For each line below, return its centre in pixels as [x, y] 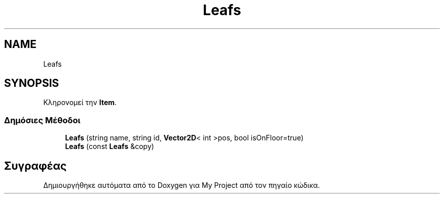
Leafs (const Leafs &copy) [109, 146]
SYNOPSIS [32, 83]
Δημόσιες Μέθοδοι [42, 120]
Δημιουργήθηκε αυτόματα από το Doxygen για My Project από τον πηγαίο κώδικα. [182, 185]
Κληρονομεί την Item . [80, 103]
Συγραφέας [35, 166]
